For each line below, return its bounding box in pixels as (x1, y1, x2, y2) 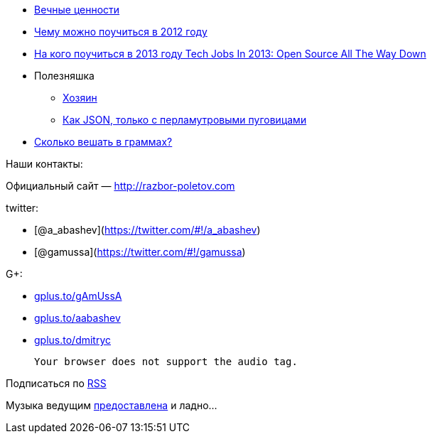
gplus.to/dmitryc (34, 334, 112, 346)
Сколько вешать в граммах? (34, 136, 173, 148)
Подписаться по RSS (6, 377, 107, 389)
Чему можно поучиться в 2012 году (34, 26, 207, 38)
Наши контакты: (6, 158, 83, 170)
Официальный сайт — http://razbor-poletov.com (6, 180, 235, 192)
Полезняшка (34, 70, 94, 82)
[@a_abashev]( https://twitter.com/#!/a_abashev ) (34, 224, 261, 236)
